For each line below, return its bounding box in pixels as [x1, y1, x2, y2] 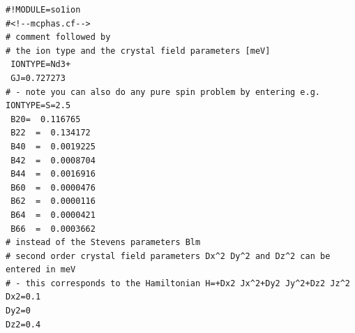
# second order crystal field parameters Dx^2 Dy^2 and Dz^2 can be [6, 251, 331, 261]
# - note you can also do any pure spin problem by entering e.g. [6, 87, 321, 97]
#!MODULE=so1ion [6, 5, 81, 15]
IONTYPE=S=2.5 [6, 101, 71, 111]
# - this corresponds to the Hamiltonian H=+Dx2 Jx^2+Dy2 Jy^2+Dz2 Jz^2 [6, 278, 350, 288]
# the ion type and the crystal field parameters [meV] [6, 45, 271, 56]
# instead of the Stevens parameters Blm [6, 237, 201, 248]
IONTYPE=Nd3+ [10, 59, 71, 70]
